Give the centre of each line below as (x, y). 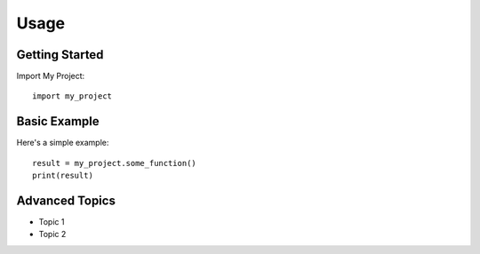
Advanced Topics (66, 200)
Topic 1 (52, 222)
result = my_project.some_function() (115, 163)
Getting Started (60, 55)
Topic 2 (52, 234)
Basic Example (58, 121)
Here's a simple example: (63, 143)
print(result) (63, 176)
